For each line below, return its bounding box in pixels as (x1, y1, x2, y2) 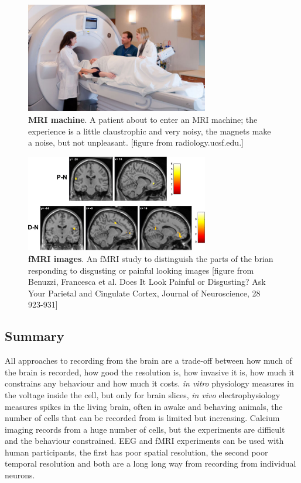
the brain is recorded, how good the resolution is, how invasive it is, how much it (5, 365, 295, 378)
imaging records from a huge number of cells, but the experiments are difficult (5, 423, 285, 435)
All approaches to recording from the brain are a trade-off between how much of (5, 354, 292, 367)
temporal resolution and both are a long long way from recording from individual (5, 457, 296, 470)
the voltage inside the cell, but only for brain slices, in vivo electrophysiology (5, 388, 281, 401)
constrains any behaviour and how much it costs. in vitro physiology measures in (5, 377, 294, 389)
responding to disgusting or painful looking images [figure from (28, 264, 254, 276)
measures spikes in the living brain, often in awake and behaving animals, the (5, 400, 283, 412)
